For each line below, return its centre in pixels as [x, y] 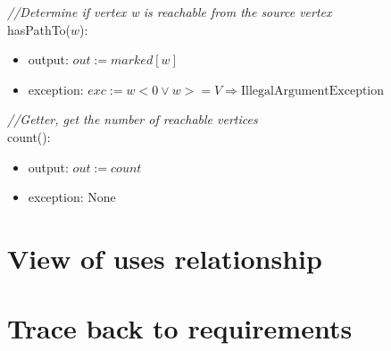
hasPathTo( [39, 29]
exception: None [72, 197]
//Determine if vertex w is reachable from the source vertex [170, 12]
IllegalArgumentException [312, 91]
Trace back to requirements [180, 328]
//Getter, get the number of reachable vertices [133, 119]
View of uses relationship [165, 258]
